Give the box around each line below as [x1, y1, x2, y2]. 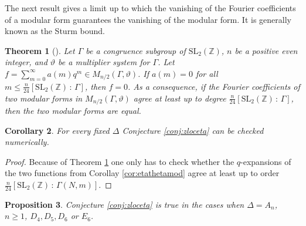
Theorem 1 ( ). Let [5, 44, 75, 56]
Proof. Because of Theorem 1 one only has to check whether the [5, 155, 234, 167]
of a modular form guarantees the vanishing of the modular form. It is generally [5, 13, 291, 25]
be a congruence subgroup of [86, 44, 186, 56]
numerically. [5, 136, 49, 148]
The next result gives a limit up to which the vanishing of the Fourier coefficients [5, 2, 296, 14]
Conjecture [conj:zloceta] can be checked [122, 124, 264, 136]
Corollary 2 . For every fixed [5, 124, 110, 136]
